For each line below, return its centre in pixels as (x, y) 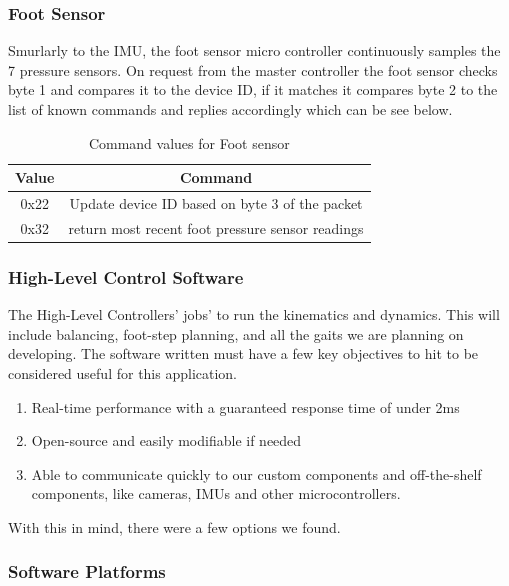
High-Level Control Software (126, 276)
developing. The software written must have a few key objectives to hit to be (243, 353)
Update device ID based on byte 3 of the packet (216, 203)
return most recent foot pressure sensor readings (216, 227)
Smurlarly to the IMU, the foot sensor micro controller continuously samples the (254, 50)
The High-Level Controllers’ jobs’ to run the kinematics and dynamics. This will (254, 314)
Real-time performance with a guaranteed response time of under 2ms (245, 406)
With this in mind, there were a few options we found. (174, 526)
